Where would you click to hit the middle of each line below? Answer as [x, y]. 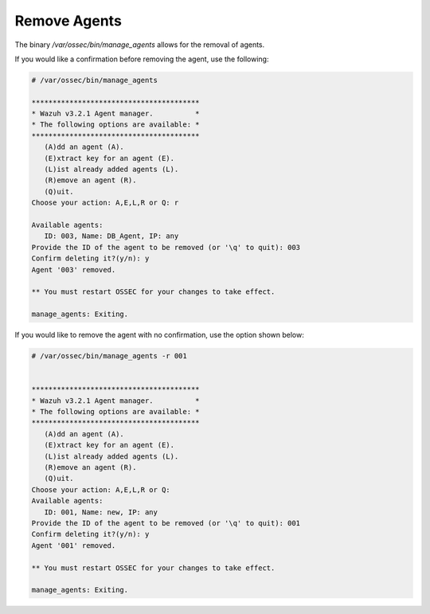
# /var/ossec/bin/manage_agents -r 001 [109, 356]
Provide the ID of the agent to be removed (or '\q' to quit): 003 [166, 247]
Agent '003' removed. [74, 270]
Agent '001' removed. [74, 545]
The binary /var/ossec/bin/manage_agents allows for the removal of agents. [140, 45]
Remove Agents [68, 21]
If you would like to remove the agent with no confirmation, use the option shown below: [159, 335]
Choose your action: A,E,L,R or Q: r [105, 203]
